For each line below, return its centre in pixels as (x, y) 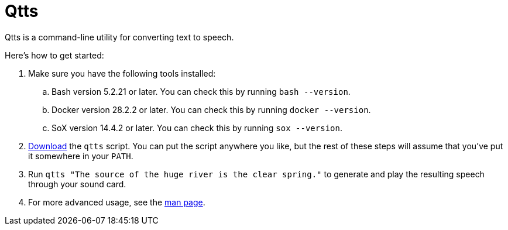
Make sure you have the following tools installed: (122, 73)
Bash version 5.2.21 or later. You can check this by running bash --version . (201, 91)
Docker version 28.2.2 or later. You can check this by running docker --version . (211, 109)
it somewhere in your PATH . (81, 156)
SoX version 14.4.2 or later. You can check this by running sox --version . (197, 128)
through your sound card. (77, 184)
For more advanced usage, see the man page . (117, 202)
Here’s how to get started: (54, 55)
